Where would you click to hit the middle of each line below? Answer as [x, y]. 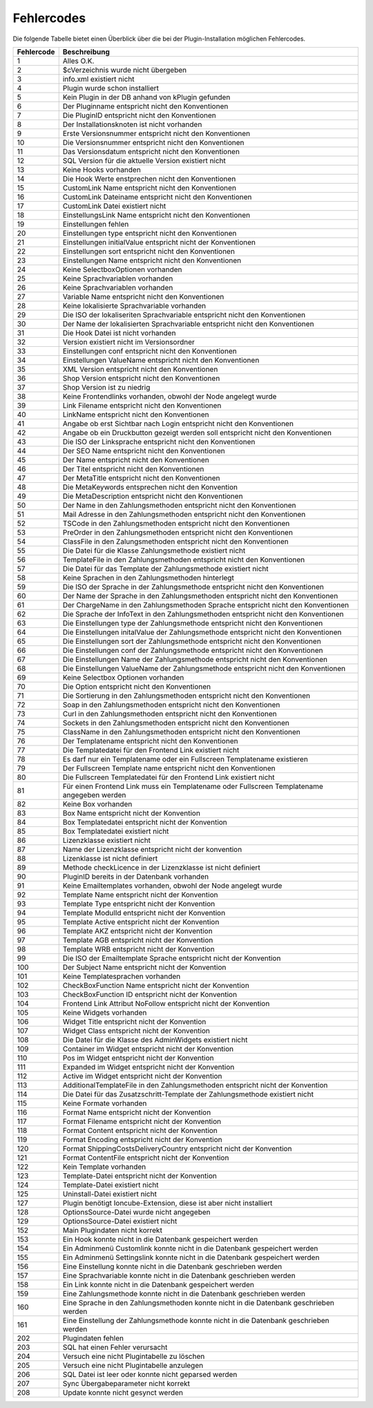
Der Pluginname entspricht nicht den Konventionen [145, 106]
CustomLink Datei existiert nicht [114, 206]
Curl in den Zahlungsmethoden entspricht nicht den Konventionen [170, 714]
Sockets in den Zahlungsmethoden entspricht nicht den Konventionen [176, 723]
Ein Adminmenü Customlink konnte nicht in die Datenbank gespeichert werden [190, 1248]
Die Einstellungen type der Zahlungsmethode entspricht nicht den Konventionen [193, 623]
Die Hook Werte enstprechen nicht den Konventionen [149, 178]
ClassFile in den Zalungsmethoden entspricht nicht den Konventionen [176, 541]
